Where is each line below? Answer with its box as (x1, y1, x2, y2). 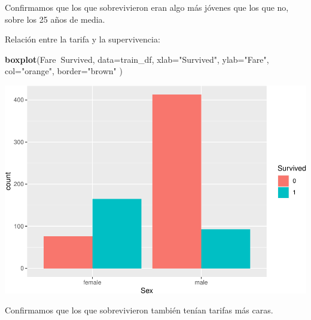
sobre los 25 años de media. (5, 13, 105, 25)
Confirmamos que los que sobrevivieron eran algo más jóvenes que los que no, (5, 1, 289, 13)
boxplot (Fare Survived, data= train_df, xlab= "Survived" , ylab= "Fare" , (5, 53, 269, 65)
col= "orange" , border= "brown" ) (5, 65, 123, 77)
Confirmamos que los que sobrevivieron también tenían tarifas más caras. (5, 304, 273, 316)
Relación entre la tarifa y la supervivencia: (5, 33, 160, 45)
